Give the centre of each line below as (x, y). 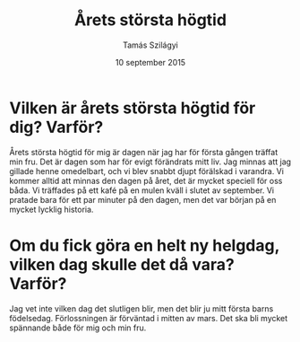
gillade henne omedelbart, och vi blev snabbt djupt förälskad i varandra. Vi (147, 171)
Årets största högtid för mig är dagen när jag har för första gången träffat (144, 152)
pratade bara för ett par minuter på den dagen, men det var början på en (143, 199)
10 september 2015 (150, 62)
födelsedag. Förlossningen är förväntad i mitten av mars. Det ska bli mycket (149, 318)
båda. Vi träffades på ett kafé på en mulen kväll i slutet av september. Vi (142, 190)
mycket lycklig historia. (51, 209)
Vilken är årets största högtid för (133, 108)
